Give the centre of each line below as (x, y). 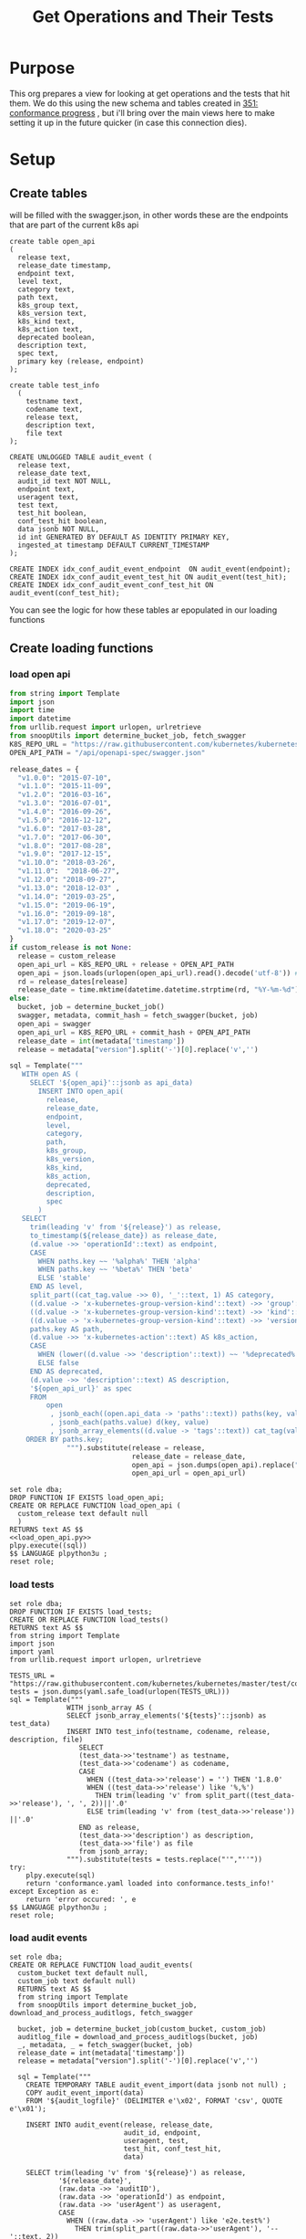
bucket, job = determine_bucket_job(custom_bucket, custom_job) (142, 2029)
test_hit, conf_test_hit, (173, 2149)
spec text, (38, 353)
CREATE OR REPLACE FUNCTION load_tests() (89, 1619)
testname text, (55, 401)
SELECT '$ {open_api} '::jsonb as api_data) (112, 1083)
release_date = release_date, (189, 1456)
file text (45, 433)
